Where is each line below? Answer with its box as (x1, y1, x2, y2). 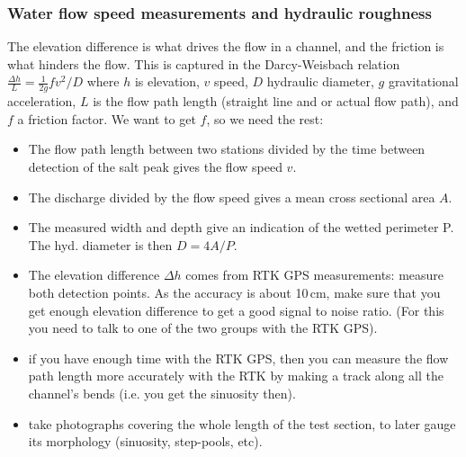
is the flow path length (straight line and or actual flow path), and (93, 92, 459, 111)
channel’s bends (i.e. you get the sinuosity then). (28, 383, 296, 402)
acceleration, (7, 92, 76, 111)
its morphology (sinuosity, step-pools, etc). (28, 432, 263, 451)
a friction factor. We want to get (17, 109, 196, 128)
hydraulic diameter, (266, 72, 374, 91)
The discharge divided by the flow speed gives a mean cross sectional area (28, 187, 435, 206)
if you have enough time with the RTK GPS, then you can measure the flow (28, 348, 449, 367)
